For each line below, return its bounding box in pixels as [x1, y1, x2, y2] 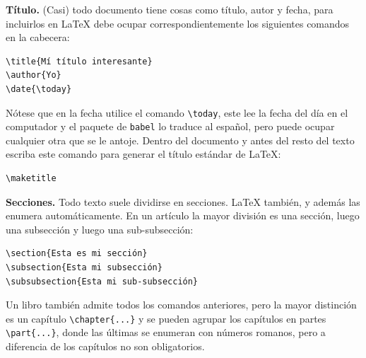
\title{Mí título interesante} [6, 56, 153, 67]
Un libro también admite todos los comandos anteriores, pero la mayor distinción [6, 297, 357, 312]
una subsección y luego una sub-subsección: [6, 221, 194, 236]
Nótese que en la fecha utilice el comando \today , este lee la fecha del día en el [6, 105, 348, 120]
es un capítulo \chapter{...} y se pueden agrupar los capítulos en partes [6, 311, 326, 325]
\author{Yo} [6, 70, 61, 81]
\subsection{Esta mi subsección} [6, 262, 163, 273]
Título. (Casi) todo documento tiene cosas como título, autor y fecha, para [6, 2, 333, 16]
